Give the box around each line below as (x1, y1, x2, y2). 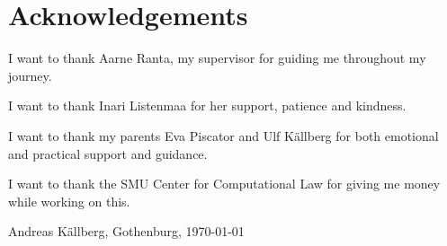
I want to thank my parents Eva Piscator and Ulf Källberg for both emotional (8, 126, 439, 145)
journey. (8, 66, 52, 84)
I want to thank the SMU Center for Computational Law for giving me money (8, 174, 441, 193)
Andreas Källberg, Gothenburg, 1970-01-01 (8, 222, 245, 241)
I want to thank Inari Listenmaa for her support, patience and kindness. (8, 96, 407, 115)
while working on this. (8, 191, 130, 210)
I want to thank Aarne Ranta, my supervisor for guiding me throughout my (8, 48, 426, 67)
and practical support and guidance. (8, 144, 208, 163)
